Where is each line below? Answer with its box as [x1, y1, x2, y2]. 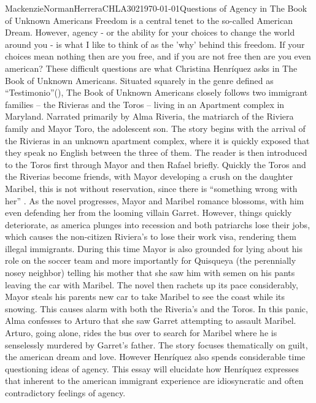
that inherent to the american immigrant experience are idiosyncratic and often [5, 374, 304, 387]
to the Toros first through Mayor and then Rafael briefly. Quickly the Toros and [5, 158, 306, 171]
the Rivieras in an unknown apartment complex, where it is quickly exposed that [5, 134, 310, 147]
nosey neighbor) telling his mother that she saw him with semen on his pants [5, 266, 295, 279]
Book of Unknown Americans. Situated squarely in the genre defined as [5, 74, 274, 86]
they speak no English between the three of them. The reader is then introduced [5, 146, 307, 159]
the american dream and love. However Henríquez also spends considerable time [5, 350, 306, 363]
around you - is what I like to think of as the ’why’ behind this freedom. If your [5, 37, 305, 50]
